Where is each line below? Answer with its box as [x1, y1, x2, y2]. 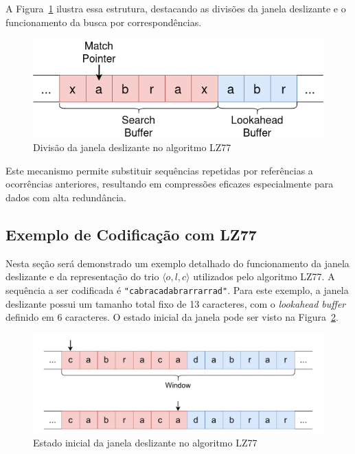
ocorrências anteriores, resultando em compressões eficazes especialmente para [5, 177, 334, 191]
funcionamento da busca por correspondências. [5, 14, 202, 29]
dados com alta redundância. [5, 190, 126, 204]
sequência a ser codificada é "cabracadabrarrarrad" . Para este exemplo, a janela [5, 282, 349, 297]
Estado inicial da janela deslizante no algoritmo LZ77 [33, 435, 257, 450]
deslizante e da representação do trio [5, 269, 159, 284]
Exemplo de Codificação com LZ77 [5, 223, 257, 245]
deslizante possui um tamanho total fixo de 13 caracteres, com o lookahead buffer [5, 296, 346, 310]
